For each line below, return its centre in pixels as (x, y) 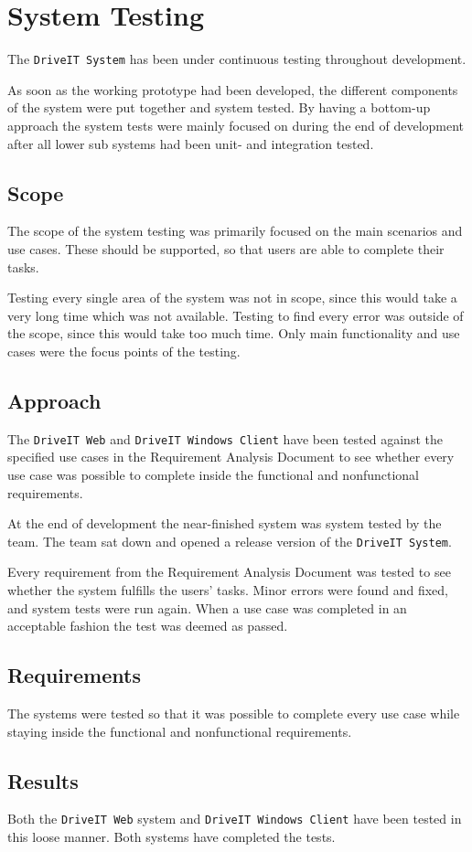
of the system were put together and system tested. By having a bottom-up (219, 107)
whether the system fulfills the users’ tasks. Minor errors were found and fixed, (228, 590)
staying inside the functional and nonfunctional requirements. (180, 731)
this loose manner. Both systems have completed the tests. (172, 837)
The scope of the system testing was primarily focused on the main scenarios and (235, 231)
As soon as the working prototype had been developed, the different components (233, 89)
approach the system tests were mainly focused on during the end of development (236, 125)
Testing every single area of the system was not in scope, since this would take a (232, 298)
